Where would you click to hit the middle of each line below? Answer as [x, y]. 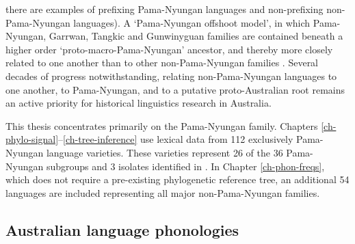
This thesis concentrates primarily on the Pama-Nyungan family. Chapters [162, 125]
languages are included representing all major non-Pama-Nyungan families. [163, 192]
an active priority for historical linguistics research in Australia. [139, 103]
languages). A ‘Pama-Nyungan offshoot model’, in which [192, 22]
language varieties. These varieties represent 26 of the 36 [165, 152]
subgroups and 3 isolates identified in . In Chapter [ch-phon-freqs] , [185, 166]
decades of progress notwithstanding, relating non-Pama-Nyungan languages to [171, 76]
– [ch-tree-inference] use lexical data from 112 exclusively [176, 139]
